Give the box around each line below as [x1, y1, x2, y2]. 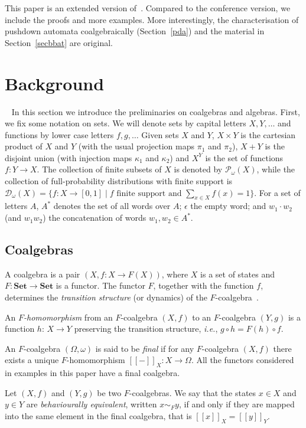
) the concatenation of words [43, 211, 147, 224]
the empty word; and [190, 200, 266, 212]
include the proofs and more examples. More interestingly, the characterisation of [5, 13, 299, 25]
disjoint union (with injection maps [5, 151, 132, 164]
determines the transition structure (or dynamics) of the [5, 291, 207, 303]
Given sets [141, 128, 179, 141]
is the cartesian [240, 128, 296, 141]
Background [5, 71, 105, 95]
